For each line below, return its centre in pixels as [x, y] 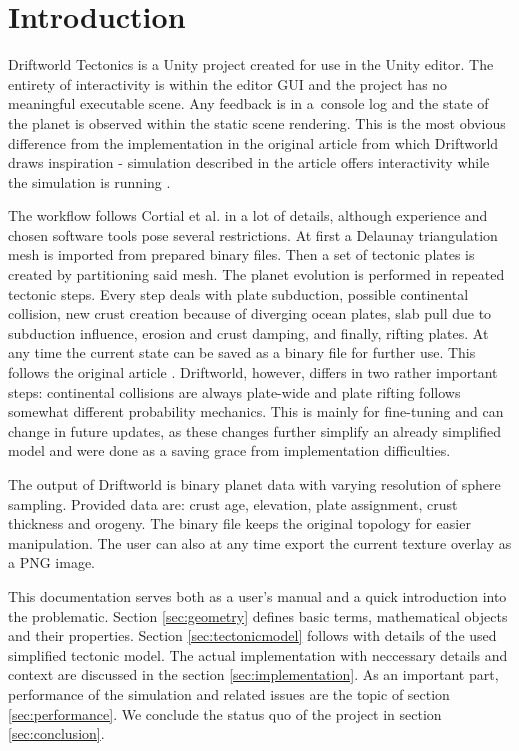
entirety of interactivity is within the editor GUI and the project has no [228, 83]
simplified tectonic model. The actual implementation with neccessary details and [258, 654]
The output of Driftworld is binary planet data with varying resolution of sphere [254, 484]
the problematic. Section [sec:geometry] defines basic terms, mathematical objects [258, 615]
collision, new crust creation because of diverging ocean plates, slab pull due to [250, 313]
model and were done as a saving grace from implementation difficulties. [229, 450]
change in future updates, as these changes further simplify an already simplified [254, 430]
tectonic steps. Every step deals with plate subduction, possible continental [238, 293]
